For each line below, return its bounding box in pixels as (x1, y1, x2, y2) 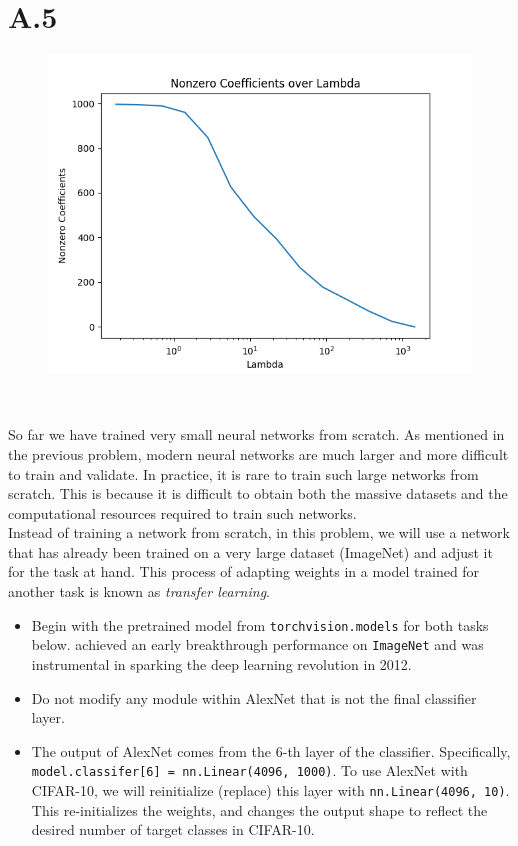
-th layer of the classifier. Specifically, (282, 740, 511, 761)
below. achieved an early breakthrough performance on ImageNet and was (31, 634, 484, 655)
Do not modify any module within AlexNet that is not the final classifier (31, 687, 477, 708)
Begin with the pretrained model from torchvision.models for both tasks (31, 614, 489, 635)
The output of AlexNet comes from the (31, 740, 272, 761)
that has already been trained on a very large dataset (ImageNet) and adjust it (8, 541, 493, 562)
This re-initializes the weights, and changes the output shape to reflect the (31, 799, 488, 820)
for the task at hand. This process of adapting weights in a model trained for (8, 561, 480, 582)
